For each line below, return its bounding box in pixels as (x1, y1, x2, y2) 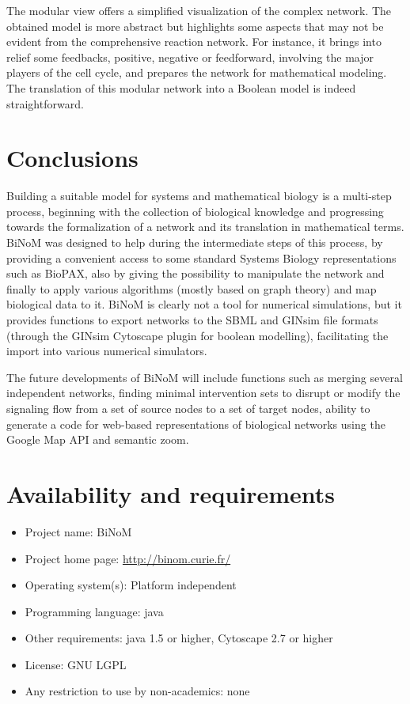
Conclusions (6, 142, 139, 174)
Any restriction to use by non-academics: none (25, 683, 250, 699)
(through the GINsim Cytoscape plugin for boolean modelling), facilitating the (6, 327, 389, 343)
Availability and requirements (6, 477, 335, 509)
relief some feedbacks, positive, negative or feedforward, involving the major (6, 48, 374, 65)
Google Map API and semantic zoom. (6, 431, 189, 448)
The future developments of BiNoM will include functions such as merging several (6, 369, 403, 385)
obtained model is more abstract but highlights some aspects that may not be (6, 17, 384, 34)
